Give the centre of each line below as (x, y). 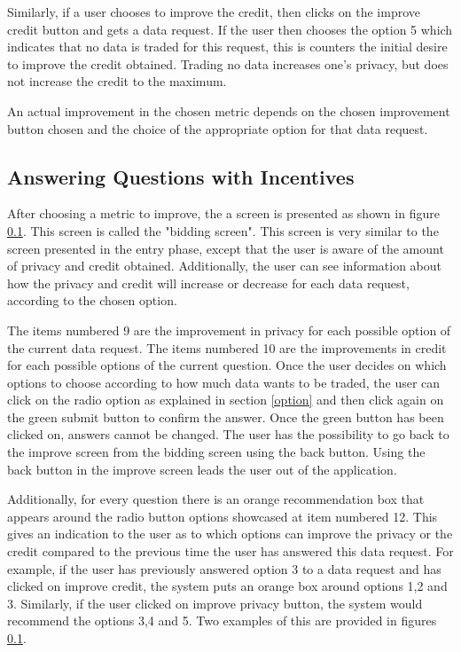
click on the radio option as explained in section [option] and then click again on (226, 400)
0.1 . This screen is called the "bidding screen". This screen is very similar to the (223, 230)
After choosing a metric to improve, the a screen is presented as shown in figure (223, 213)
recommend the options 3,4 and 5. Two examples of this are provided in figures (222, 621)
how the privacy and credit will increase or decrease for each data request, (208, 283)
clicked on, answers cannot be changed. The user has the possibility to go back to (228, 434)
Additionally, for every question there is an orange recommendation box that (216, 499)
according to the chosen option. (92, 300)
